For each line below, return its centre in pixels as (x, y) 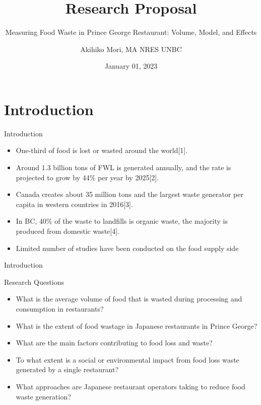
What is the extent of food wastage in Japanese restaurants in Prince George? (137, 325)
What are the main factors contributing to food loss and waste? (114, 343)
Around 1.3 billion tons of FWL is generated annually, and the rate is (123, 167)
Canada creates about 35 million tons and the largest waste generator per (130, 194)
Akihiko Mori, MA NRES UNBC (131, 49)
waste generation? (43, 396)
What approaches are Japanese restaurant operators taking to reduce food (130, 386)
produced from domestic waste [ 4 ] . (68, 231)
